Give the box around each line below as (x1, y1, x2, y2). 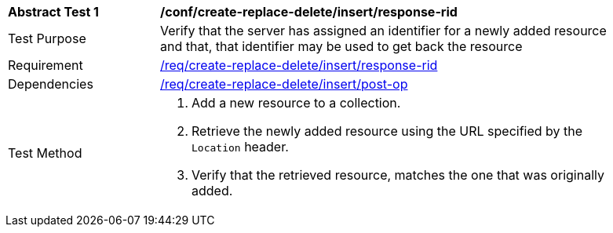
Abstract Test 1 (8, 4, 99, 20)
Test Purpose (8, 31, 86, 46)
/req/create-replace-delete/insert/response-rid (160, 57, 438, 73)
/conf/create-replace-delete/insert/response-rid (160, 4, 458, 20)
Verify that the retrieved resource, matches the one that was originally (192, 167, 604, 183)
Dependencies (8, 76, 93, 92)
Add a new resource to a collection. (192, 95, 401, 111)
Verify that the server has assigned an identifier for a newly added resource (160, 23, 607, 38)
